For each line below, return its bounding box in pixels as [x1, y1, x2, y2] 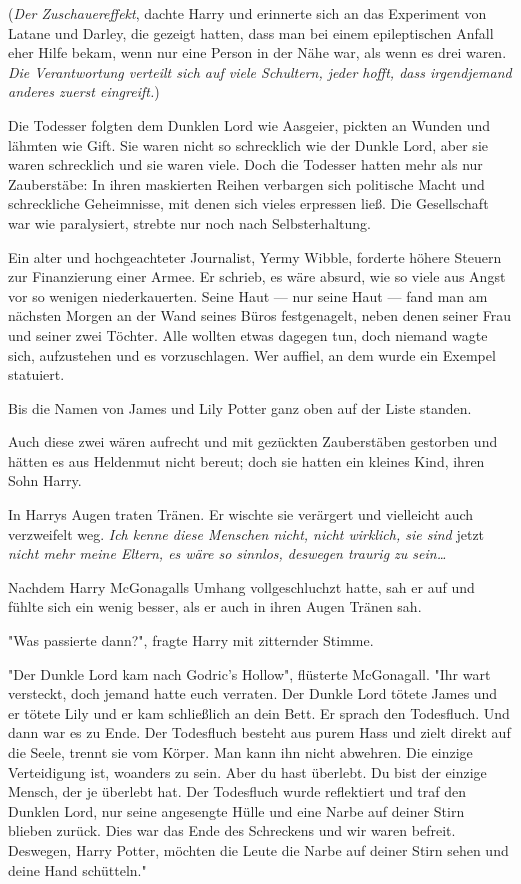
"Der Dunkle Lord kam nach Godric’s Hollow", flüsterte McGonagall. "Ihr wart [8, 663, 491, 684]
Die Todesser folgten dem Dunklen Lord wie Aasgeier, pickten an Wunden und [8, 114, 491, 135]
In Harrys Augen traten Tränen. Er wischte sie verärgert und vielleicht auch [8, 504, 474, 525]
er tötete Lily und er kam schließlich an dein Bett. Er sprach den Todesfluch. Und [8, 702, 510, 723]
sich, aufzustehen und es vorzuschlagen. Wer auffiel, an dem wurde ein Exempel [8, 344, 496, 365]
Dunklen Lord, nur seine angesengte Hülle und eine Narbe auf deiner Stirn [8, 800, 465, 821]
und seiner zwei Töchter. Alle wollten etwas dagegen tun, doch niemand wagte [8, 324, 488, 345]
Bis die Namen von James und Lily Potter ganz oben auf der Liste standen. [8, 397, 472, 418]
